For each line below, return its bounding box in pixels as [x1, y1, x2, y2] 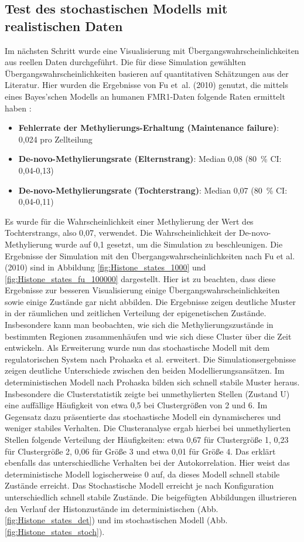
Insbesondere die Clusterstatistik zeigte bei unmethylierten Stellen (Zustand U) [5, 387, 290, 399]
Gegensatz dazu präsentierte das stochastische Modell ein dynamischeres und [5, 410, 281, 422]
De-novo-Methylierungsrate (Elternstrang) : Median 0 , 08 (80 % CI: [18, 153, 282, 165]
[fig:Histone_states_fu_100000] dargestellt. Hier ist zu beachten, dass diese [5, 272, 276, 284]
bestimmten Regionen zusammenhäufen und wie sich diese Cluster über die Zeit [5, 330, 292, 342]
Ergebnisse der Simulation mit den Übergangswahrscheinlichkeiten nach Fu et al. [5, 249, 295, 262]
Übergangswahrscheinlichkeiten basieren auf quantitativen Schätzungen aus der [5, 67, 289, 79]
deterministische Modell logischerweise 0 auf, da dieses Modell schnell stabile [5, 468, 280, 480]
